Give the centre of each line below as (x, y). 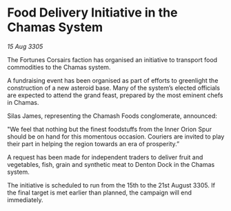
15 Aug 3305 (25, 46)
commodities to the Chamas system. (59, 67)
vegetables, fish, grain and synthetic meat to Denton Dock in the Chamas (111, 164)
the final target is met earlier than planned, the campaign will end (99, 192)
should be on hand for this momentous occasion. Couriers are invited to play (116, 137)
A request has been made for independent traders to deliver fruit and (105, 157)
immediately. (25, 200)
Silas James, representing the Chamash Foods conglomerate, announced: (112, 116)
